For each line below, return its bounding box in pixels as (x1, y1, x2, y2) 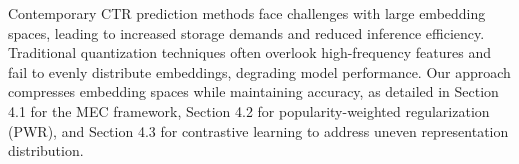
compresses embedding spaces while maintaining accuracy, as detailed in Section (8, 81, 499, 102)
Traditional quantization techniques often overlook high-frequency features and (8, 42, 491, 63)
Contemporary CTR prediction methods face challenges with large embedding (8, 3, 486, 23)
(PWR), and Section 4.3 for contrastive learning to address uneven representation (8, 120, 509, 141)
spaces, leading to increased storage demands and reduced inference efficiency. (8, 22, 485, 43)
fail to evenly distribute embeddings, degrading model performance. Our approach (8, 61, 511, 82)
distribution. (8, 140, 84, 161)
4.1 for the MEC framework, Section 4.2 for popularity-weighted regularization (8, 100, 490, 121)
